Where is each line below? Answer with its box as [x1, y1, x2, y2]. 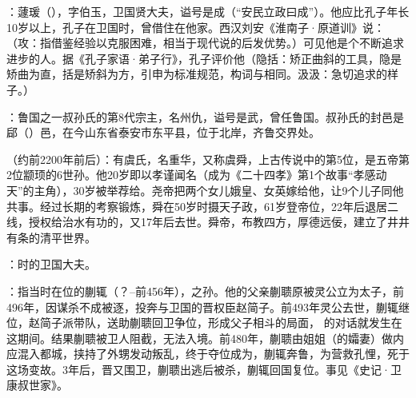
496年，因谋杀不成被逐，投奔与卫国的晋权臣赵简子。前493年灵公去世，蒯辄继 [6, 298, 410, 315]
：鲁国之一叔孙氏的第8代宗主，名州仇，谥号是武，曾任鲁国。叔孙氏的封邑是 [6, 108, 404, 125]
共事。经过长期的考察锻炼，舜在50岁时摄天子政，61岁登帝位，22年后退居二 [6, 197, 398, 214]
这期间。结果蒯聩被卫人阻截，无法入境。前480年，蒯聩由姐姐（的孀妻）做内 [6, 329, 404, 346]
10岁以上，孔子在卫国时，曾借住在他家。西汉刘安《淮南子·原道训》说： [6, 18, 385, 35]
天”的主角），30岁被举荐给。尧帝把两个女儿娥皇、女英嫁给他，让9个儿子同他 [6, 181, 404, 198]
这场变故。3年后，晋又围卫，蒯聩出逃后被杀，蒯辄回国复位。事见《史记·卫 [6, 360, 402, 377]
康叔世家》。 [6, 376, 68, 393]
